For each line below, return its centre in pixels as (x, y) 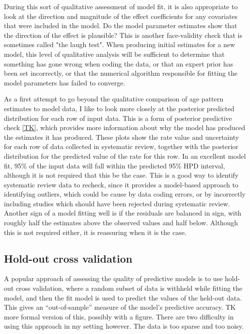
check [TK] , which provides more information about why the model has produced (125, 127)
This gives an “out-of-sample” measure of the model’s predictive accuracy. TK (120, 307)
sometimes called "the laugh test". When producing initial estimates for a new (120, 44)
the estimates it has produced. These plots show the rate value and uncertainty (122, 137)
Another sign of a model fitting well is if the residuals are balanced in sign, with (123, 213)
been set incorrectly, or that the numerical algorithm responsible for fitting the (121, 73)
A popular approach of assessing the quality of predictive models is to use (113, 278)
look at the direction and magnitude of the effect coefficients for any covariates (121, 16)
